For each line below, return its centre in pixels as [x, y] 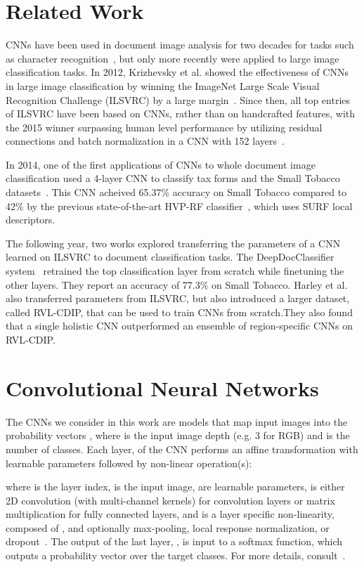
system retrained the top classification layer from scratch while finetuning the [175, 271]
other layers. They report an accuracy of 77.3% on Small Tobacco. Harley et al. [177, 284]
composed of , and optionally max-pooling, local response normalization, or [168, 527]
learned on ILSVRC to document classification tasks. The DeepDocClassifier [170, 257]
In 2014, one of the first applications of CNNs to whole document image [161, 164]
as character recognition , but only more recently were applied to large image [173, 58]
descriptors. [31, 220]
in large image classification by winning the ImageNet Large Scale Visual [163, 85]
